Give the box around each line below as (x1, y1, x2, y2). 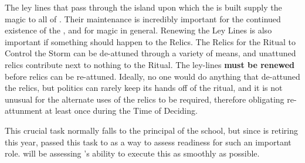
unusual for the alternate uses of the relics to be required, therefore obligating (5, 93, 284, 105)
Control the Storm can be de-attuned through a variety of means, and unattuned (5, 47, 296, 59)
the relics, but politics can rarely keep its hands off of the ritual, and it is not (5, 81, 283, 94)
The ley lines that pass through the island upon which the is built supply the (5, 1, 282, 13)
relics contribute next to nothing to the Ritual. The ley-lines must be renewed (5, 58, 295, 70)
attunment (5, 104, 43, 117)
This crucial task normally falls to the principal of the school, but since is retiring (5, 124, 299, 136)
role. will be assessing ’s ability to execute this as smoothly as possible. (5, 147, 260, 159)
